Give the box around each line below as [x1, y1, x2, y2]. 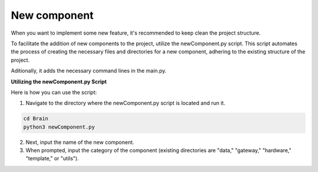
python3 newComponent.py [23, 123, 95, 130]
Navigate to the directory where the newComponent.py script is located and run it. [25, 100, 226, 107]
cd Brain [23, 115, 49, 122]
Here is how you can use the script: [11, 89, 97, 96]
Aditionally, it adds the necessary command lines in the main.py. [11, 68, 167, 75]
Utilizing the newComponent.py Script [11, 78, 107, 85]
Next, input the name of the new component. [25, 139, 135, 146]
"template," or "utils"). [25, 155, 79, 162]
